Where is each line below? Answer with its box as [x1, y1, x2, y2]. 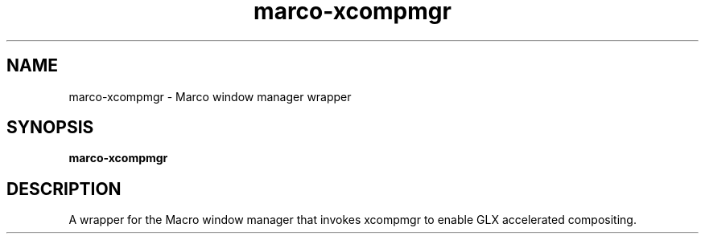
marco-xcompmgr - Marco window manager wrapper [68, 89, 352, 104]
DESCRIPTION [6, 178, 122, 199]
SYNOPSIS [6, 117, 94, 138]
